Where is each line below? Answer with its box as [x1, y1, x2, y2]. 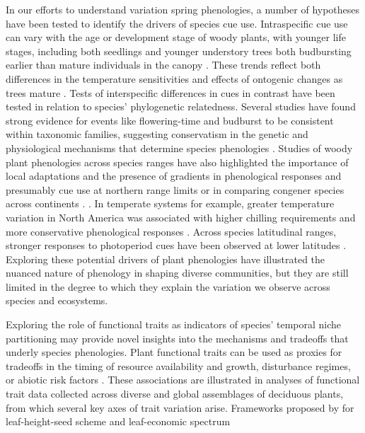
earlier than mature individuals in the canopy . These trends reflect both [6, 57, 321, 72]
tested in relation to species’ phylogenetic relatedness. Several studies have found [6, 99, 356, 114]
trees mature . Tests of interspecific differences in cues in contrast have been [6, 85, 335, 100]
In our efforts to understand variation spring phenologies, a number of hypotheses [6, 2, 360, 16]
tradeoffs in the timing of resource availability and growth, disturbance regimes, [6, 358, 351, 373]
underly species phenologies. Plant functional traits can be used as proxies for [6, 345, 342, 359]
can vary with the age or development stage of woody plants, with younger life [6, 30, 346, 45]
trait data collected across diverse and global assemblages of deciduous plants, [6, 386, 344, 401]
